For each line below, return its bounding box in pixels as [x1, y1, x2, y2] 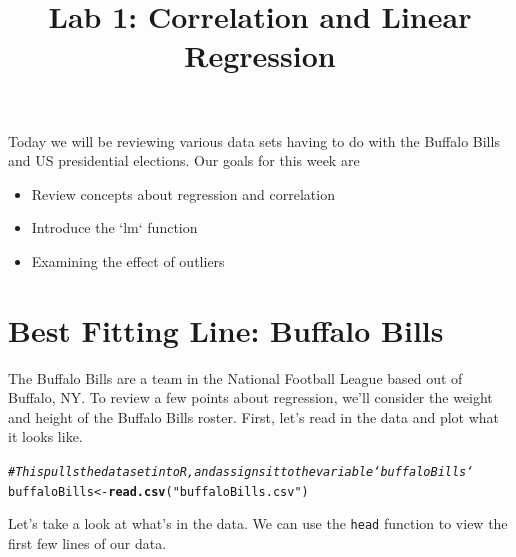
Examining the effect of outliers [31, 250, 225, 271]
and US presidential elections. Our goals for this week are [8, 150, 360, 171]
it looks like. [8, 426, 83, 447]
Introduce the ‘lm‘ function [31, 217, 198, 238]
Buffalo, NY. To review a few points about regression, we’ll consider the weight [8, 387, 493, 408]
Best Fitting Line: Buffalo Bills [8, 309, 444, 350]
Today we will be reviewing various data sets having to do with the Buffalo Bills [8, 130, 500, 151]
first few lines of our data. [8, 533, 167, 553]
